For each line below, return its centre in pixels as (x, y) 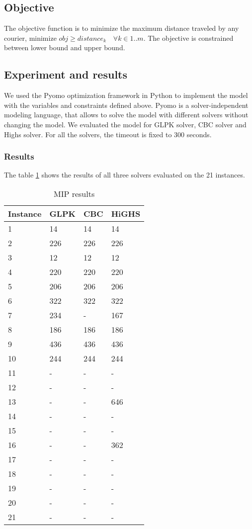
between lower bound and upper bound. (65, 47)
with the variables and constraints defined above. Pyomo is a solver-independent (126, 105)
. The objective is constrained (188, 38)
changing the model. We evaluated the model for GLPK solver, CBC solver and (125, 124)
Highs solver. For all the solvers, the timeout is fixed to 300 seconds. (108, 134)
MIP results (74, 193)
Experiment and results (66, 74)
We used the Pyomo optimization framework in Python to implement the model (126, 95)
